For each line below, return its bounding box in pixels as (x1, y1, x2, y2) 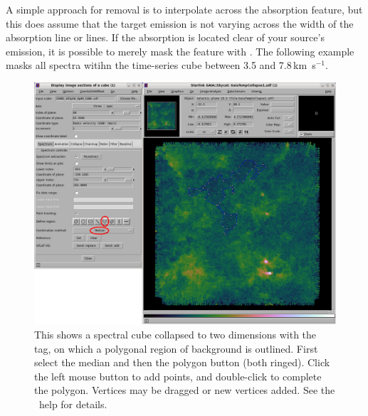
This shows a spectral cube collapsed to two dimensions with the (34, 326, 317, 341)
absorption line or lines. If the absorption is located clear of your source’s (6, 30, 325, 45)
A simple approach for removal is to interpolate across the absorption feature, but (6, 2, 363, 16)
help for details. (38, 396, 107, 411)
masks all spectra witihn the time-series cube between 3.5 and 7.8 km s (6, 58, 316, 73)
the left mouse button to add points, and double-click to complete (34, 368, 322, 383)
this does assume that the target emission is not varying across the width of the (6, 16, 354, 31)
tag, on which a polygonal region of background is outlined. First (34, 341, 318, 356)
